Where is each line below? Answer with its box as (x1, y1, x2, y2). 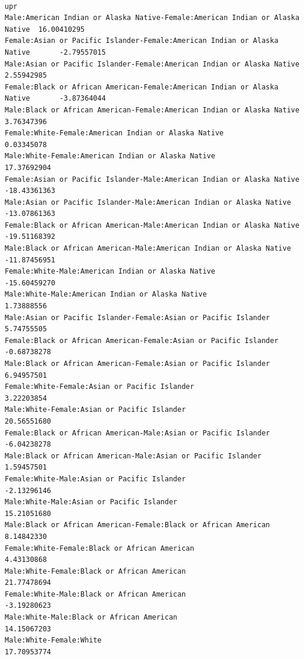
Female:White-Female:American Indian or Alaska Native (5, 129, 224, 138)
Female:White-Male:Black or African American (5, 590, 186, 598)
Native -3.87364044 (5, 94, 106, 103)
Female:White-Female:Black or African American (5, 544, 195, 553)
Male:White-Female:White (5, 636, 102, 645)
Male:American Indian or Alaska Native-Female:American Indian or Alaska (5, 14, 300, 22)
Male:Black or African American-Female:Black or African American (5, 521, 270, 530)
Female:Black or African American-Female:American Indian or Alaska (5, 82, 279, 91)
